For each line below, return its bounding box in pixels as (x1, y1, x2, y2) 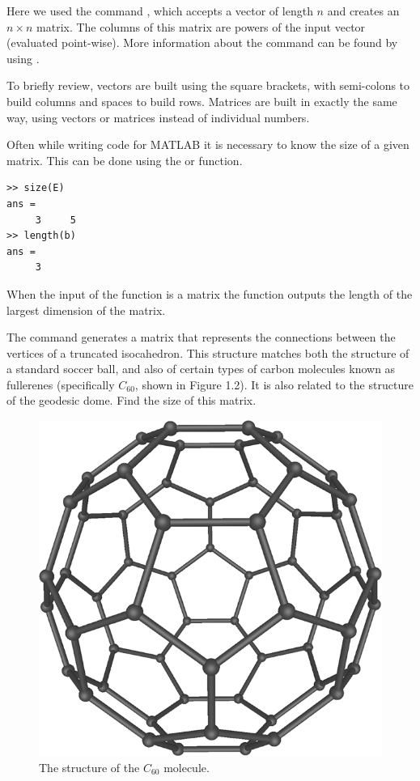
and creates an (327, 2, 400, 19)
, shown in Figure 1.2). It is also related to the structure (134, 376, 414, 393)
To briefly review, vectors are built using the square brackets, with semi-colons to (6, 77, 410, 94)
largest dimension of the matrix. (6, 301, 166, 318)
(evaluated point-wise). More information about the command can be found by (6, 34, 398, 51)
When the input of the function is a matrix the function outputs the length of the (6, 285, 413, 302)
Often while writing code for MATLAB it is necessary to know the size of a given (6, 136, 409, 153)
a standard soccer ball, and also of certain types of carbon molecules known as (6, 360, 396, 377)
